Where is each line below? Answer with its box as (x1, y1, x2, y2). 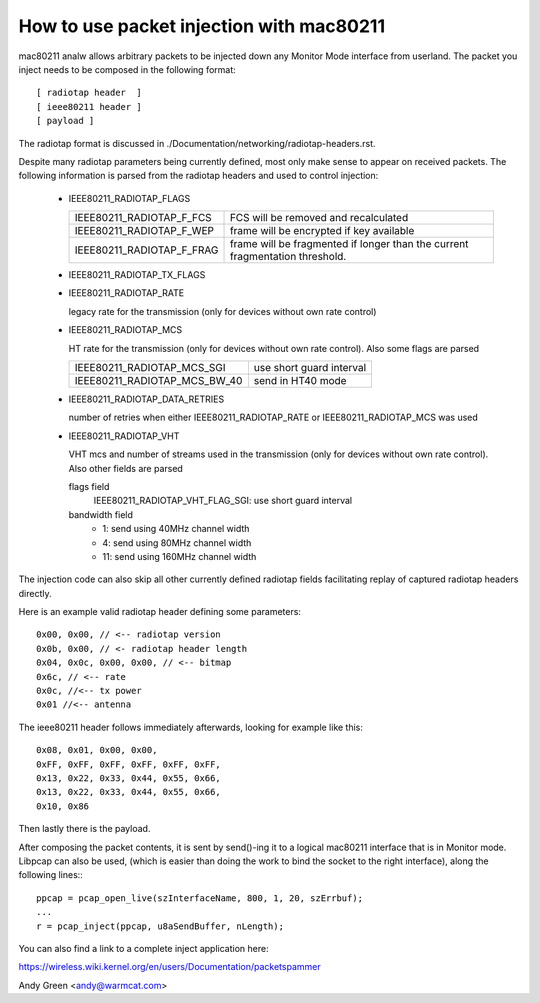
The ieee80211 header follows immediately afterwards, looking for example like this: (18, 721, 364, 733)
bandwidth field (68, 508, 134, 520)
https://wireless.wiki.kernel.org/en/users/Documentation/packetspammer (18, 961, 321, 973)
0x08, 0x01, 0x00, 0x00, (36, 745, 158, 756)
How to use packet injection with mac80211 (18, 15, 385, 37)
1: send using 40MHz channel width (102, 523, 250, 535)
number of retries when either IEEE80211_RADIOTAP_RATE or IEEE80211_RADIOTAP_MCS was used (68, 411, 479, 424)
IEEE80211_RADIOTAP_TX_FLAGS (68, 269, 206, 281)
